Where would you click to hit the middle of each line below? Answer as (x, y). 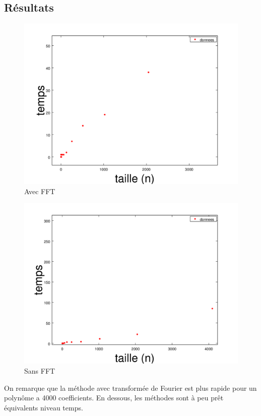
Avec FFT (40, 191)
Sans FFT (40, 370)
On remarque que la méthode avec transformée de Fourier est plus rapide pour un (130, 388)
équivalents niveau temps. (44, 407)
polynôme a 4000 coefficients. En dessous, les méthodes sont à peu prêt (114, 398)
